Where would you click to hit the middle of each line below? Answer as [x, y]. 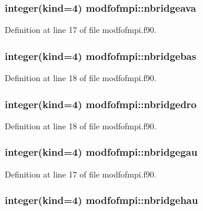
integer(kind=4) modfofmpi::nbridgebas [101, 56]
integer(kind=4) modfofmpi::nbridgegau [101, 152]
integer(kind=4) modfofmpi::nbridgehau [101, 200]
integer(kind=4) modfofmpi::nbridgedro [101, 104]
